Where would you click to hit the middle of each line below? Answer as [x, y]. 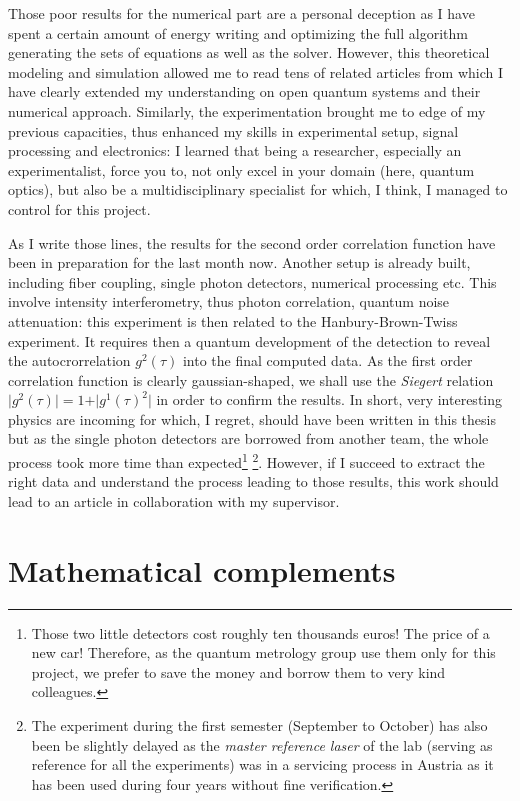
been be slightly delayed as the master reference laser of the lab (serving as [262, 744]
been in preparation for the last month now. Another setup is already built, [239, 262]
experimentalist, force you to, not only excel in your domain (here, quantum [241, 169]
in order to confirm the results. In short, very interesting [329, 399]
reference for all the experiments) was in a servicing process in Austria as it [262, 764]
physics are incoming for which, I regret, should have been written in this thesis [252, 418]
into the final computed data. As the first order [327, 360]
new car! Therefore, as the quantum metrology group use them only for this [263, 652]
